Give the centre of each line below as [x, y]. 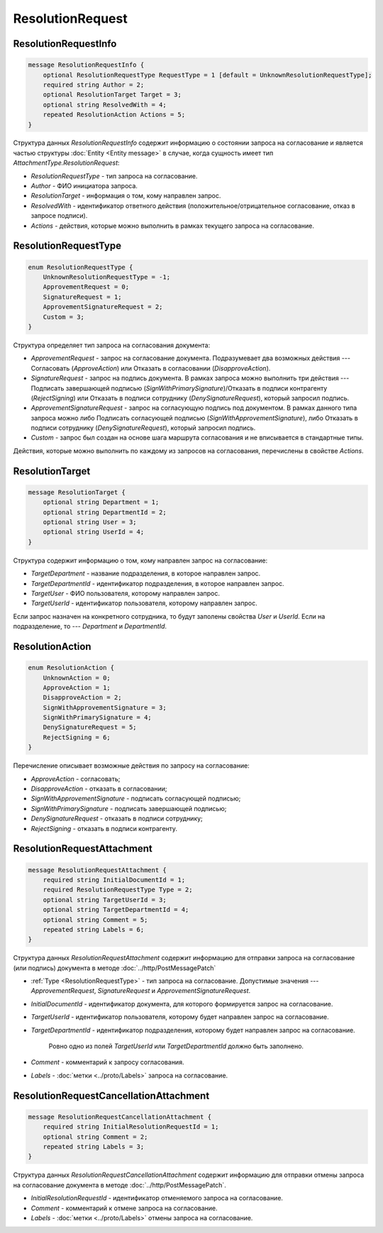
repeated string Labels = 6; [94, 929]
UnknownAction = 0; [77, 678]
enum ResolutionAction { [71, 668]
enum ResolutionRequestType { [81, 267]
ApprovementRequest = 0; [86, 287]
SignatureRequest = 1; [82, 297]
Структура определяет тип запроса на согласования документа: [112, 345]
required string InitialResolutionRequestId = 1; [131, 1127]
